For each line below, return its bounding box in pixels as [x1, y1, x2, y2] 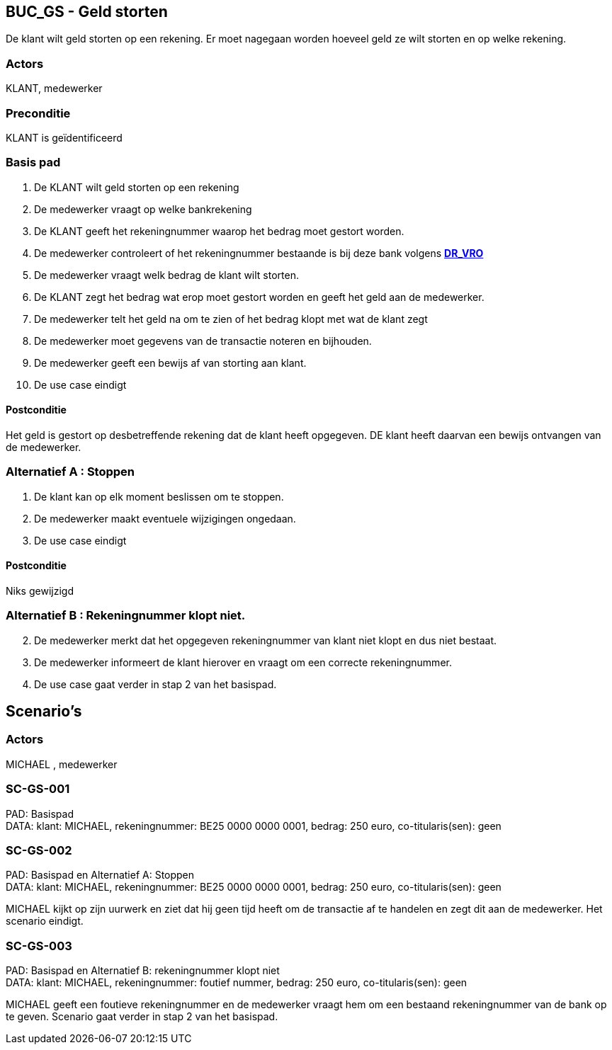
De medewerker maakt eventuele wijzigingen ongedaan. [34, 512, 296, 525]
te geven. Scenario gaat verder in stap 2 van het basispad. [6, 1010, 278, 1023]
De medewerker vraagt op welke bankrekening [34, 202, 252, 215]
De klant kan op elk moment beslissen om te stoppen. [34, 490, 284, 503]
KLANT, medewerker [6, 82, 103, 95]
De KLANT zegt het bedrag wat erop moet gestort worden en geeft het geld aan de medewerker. [34, 290, 484, 303]
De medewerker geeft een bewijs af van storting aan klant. [34, 356, 307, 369]
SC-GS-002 [6, 843, 72, 857]
